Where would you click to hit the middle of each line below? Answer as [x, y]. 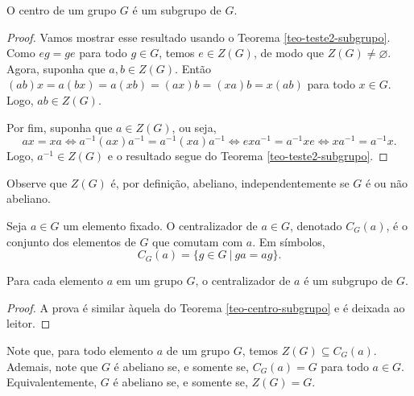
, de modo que [289, 53]
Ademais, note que [52, 366]
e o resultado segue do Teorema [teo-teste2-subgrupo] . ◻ [248, 156]
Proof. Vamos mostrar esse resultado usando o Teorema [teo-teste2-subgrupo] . [199, 37]
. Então [193, 68]
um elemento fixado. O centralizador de [160, 226]
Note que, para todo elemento [80, 350]
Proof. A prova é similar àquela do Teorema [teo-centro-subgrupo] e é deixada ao [206, 307]
